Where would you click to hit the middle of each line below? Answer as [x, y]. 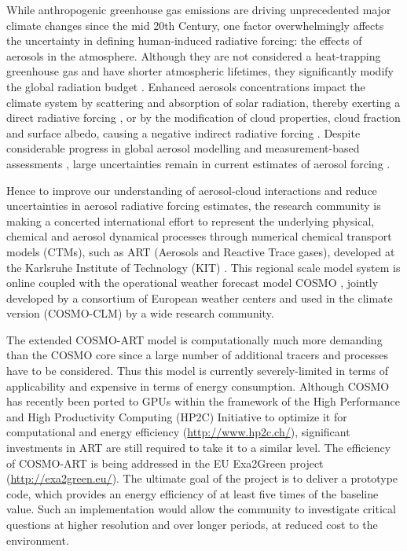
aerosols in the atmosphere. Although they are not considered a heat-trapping [194, 55]
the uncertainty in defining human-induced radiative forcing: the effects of [184, 40]
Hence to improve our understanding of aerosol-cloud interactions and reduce [192, 190]
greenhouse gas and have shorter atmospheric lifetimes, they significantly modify [200, 71]
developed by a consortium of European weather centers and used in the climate [200, 298]
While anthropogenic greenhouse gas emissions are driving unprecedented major [199, 9]
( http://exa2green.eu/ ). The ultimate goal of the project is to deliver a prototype [202, 478]
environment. [38, 540]
